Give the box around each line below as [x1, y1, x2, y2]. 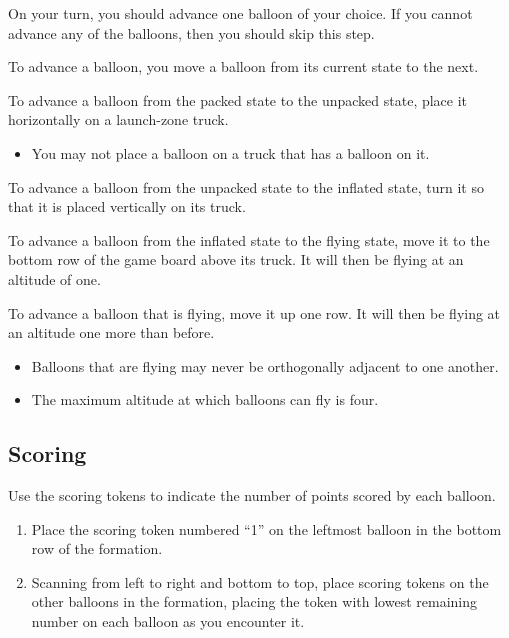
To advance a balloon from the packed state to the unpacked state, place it [8, 89, 468, 110]
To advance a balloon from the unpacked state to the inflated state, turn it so [8, 176, 484, 197]
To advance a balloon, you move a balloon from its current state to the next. [8, 56, 479, 77]
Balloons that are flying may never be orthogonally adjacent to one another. [31, 355, 499, 376]
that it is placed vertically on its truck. [8, 196, 246, 217]
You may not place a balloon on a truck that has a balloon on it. [31, 142, 430, 163]
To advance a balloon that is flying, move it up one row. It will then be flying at [8, 302, 501, 323]
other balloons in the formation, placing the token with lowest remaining [31, 591, 477, 612]
